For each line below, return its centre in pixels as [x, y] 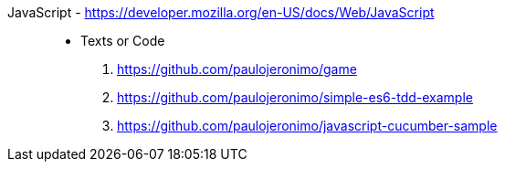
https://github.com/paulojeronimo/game [237, 69]
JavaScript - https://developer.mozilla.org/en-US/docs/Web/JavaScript [221, 12]
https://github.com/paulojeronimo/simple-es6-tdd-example [295, 97]
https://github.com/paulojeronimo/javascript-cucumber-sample [307, 126]
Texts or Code [123, 41]
